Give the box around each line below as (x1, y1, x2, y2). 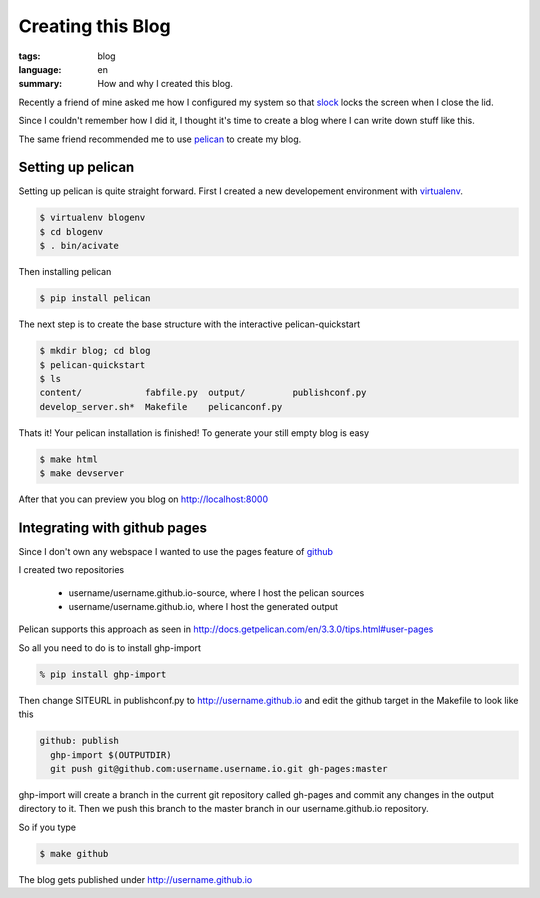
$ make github (39, 848, 109, 859)
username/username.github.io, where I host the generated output (68, 601, 339, 613)
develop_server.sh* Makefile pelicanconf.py (39, 401, 283, 412)
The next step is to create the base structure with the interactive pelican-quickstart (18, 318, 361, 330)
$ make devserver (39, 468, 125, 479)
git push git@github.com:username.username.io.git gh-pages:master (50, 763, 388, 774)
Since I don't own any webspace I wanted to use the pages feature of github (18, 545, 334, 557)
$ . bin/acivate (39, 240, 120, 252)
